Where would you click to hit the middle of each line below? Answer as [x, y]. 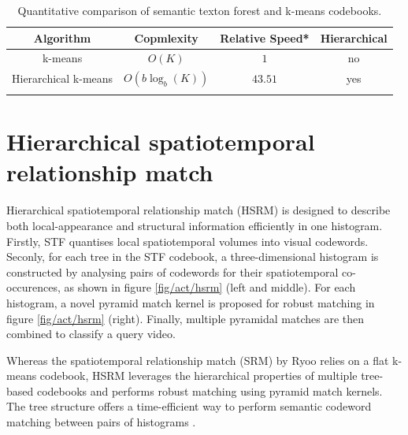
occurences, [33, 287]
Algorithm [62, 37]
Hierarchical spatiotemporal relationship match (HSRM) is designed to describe [198, 210]
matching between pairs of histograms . [101, 422]
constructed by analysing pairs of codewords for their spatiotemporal [172, 271]
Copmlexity [166, 37]
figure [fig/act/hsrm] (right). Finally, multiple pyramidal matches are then [185, 318]
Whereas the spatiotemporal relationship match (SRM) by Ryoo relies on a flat [198, 360]
